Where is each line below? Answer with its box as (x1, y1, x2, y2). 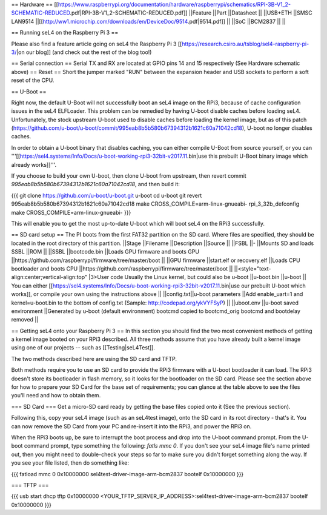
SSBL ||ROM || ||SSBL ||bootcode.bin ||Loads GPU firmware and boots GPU (11, 248, 200, 255)
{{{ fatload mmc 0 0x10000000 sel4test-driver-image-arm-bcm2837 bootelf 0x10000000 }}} (11, 470, 244, 477)
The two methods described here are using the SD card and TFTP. (11, 355, 177, 362)
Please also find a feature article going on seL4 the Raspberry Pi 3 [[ (11, 40, 182, 47)
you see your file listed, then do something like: (11, 459, 130, 466)
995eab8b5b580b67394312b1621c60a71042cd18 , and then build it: (11, 181, 180, 188)
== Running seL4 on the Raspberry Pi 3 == (11, 29, 119, 36)
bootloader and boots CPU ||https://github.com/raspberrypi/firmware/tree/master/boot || (11, 264, 233, 272)
